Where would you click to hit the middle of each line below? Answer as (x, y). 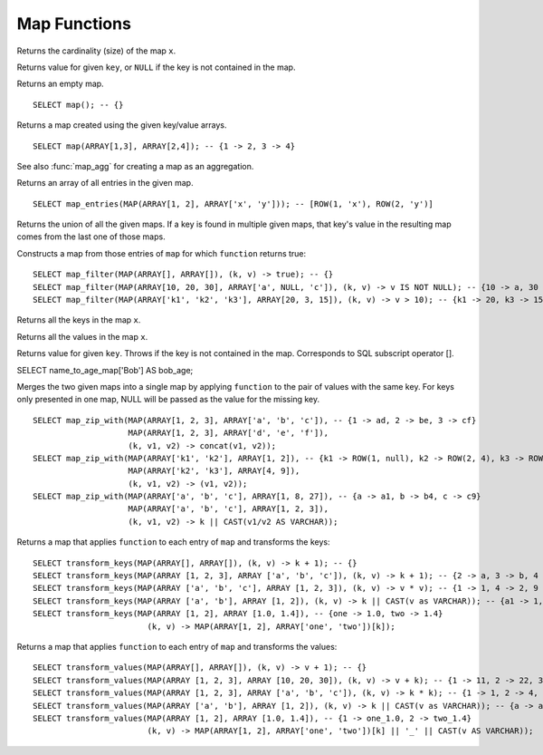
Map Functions (74, 24)
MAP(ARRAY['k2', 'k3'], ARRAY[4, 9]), (214, 471)
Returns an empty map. (60, 84)
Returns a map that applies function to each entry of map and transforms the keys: (173, 542)
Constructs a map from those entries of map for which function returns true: (162, 253)
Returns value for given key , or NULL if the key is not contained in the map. (156, 67)
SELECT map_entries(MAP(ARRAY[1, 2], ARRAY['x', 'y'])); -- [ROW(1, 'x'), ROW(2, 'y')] (233, 203)
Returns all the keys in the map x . (79, 320)
